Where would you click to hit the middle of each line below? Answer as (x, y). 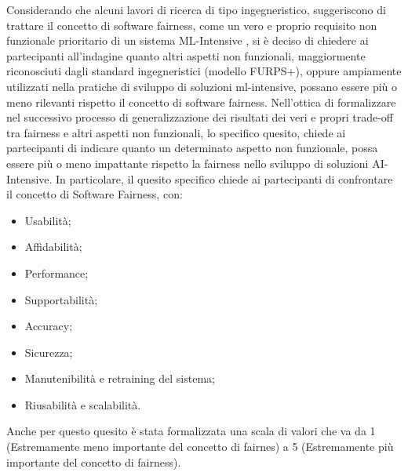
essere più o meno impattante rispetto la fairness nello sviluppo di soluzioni (188, 163)
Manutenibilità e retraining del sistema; (120, 378)
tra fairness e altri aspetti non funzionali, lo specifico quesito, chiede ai (176, 132)
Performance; (56, 273)
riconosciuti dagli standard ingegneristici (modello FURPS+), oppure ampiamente (204, 71)
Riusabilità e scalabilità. (83, 404)
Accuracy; (49, 326)
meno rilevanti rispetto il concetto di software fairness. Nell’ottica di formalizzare (201, 102)
